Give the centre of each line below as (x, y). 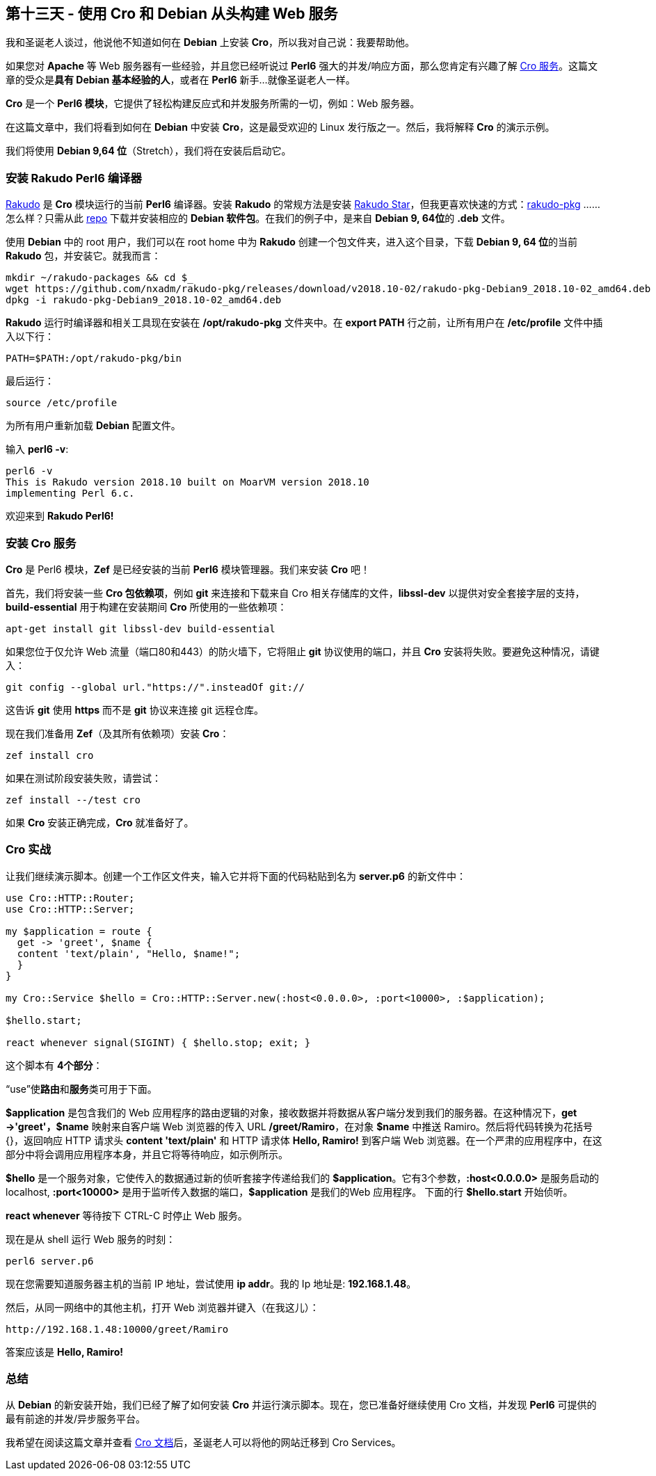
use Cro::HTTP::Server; (70, 909)
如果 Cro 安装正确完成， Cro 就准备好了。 (100, 822)
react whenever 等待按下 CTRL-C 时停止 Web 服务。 (127, 1215)
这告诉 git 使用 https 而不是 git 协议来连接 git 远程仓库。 (135, 709)
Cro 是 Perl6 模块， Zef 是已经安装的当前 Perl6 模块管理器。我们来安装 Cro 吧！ (188, 569)
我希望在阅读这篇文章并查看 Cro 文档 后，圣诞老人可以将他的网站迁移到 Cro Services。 (203, 1443)
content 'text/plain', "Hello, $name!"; (129, 953)
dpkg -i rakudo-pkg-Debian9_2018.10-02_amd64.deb (144, 300)
